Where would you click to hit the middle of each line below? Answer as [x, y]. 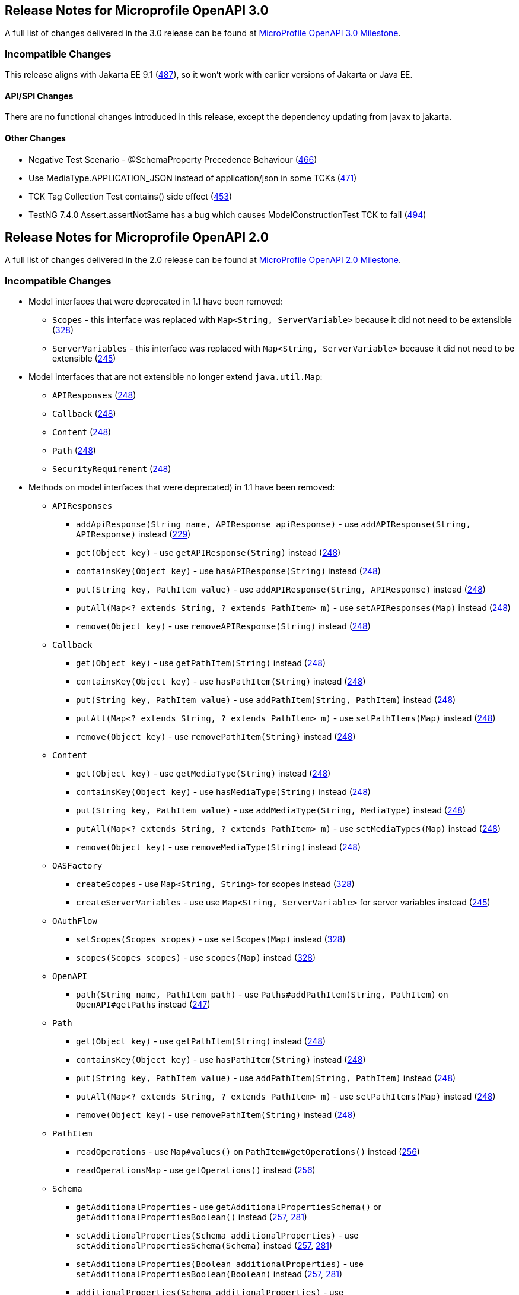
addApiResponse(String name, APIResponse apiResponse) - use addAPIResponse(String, [273, 524]
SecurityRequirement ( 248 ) [112, 469]
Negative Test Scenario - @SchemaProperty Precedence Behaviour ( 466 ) [173, 159]
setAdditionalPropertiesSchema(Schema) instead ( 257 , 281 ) [204, 1246]
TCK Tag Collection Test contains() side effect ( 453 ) [130, 196]
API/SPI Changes [39, 96]
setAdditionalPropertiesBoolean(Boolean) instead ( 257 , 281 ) [209, 1274]
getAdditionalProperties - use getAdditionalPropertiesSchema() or [229, 1207]
